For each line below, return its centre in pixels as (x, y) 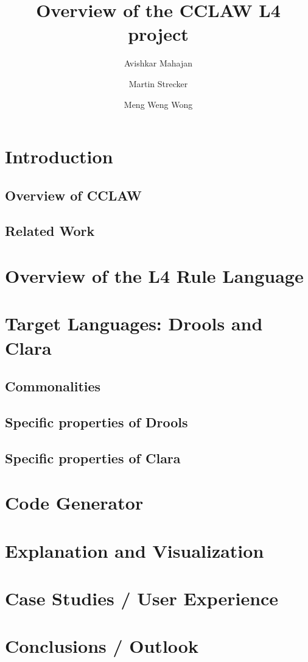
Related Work (50, 231)
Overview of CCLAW (73, 195)
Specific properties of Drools (96, 422)
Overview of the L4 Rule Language (154, 276)
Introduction (59, 156)
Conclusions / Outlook (102, 646)
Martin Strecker (158, 83)
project (158, 34)
